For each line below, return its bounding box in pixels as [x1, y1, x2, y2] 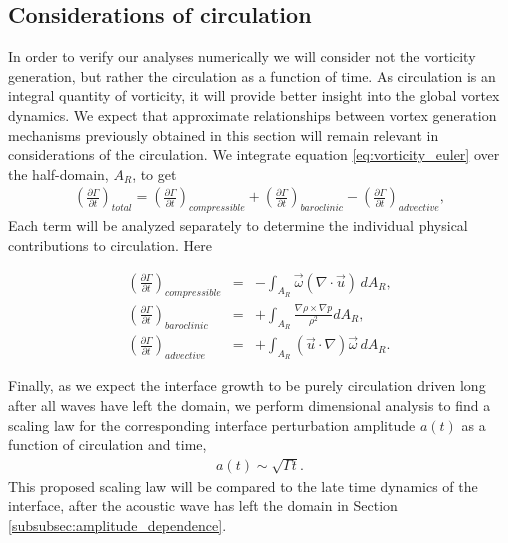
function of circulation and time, [8, 434, 207, 455]
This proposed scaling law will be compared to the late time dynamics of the [8, 475, 478, 496]
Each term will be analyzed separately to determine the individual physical [8, 215, 468, 236]
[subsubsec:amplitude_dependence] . [8, 514, 227, 535]
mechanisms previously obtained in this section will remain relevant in [8, 124, 439, 145]
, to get [132, 163, 177, 184]
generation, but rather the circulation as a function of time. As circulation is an [8, 65, 496, 86]
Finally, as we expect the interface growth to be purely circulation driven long [8, 375, 486, 396]
